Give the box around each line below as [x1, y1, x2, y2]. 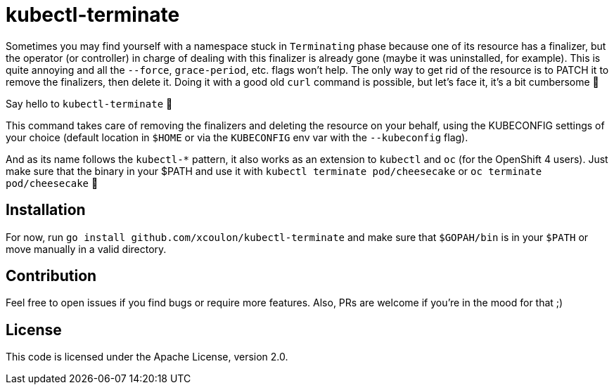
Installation [6, 201, 86, 219]
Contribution [6, 267, 97, 285]
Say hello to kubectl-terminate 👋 [6, 97, 173, 110]
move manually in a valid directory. [6, 242, 167, 255]
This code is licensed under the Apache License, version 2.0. [6, 351, 288, 363]
